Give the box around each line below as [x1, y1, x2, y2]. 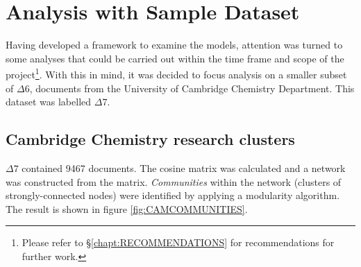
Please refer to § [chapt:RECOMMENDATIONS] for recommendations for [22, 235, 335, 250]
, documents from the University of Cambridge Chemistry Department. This [29, 80, 355, 95]
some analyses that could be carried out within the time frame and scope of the [6, 51, 344, 65]
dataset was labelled [6, 94, 92, 109]
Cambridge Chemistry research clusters [6, 128, 295, 150]
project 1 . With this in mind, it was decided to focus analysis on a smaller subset [6, 65, 347, 81]
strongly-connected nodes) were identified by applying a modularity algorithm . [6, 188, 340, 203]
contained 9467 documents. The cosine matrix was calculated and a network [22, 160, 346, 175]
